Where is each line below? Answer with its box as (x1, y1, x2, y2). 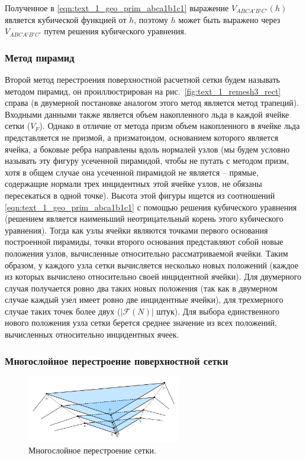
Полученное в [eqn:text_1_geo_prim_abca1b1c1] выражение (5, 2, 229, 14)
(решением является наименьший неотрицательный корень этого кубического (5, 212, 284, 225)
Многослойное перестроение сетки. (28, 444, 156, 456)
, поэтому (134, 13, 169, 25)
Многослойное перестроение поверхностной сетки (5, 353, 228, 368)
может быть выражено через (178, 13, 281, 25)
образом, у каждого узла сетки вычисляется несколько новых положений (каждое (5, 258, 299, 271)
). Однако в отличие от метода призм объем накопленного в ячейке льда (39, 119, 300, 132)
